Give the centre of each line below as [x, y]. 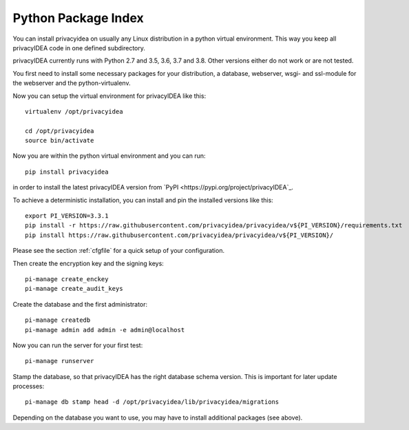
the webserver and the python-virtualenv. [72, 83]
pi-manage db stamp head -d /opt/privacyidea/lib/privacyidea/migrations [152, 402]
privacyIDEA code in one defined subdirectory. [79, 48]
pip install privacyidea [67, 172]
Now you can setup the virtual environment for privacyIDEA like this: [109, 96]
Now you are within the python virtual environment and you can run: [109, 156]
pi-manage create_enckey [67, 279]
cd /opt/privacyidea [60, 131]
